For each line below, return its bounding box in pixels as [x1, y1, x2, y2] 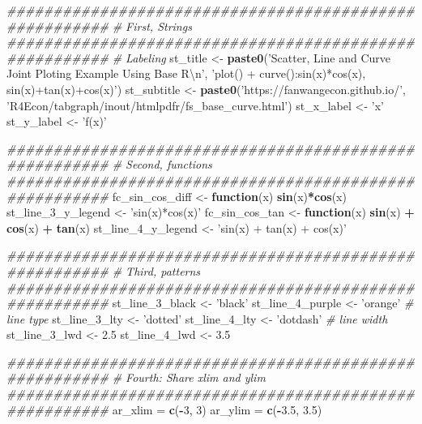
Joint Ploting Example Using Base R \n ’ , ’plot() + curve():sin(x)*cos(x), [6, 65, 366, 82]
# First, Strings [112, 17, 192, 34]
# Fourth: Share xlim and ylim [112, 369, 266, 386]
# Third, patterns [112, 262, 201, 279]
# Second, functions [112, 156, 212, 173]
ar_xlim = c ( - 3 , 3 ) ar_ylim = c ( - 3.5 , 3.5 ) [112, 400, 322, 418]
